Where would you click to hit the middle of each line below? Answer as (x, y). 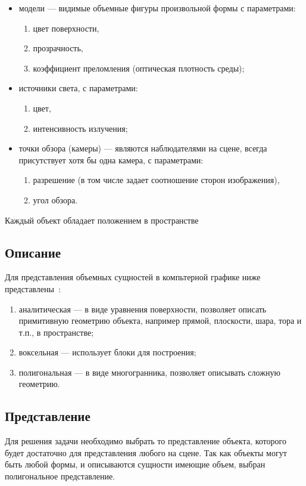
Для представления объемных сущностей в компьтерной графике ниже (133, 277)
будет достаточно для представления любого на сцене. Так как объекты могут (146, 452)
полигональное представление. (60, 476)
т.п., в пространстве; (56, 332)
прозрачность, (58, 48)
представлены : (33, 288)
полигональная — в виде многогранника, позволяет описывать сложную (149, 372)
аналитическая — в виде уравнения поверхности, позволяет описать (143, 309)
